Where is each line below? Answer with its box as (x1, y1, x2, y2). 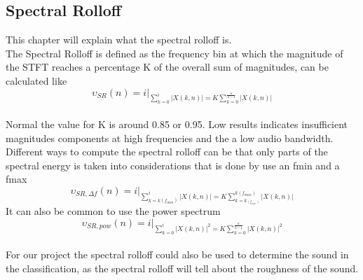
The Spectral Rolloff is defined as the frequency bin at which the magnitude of (6, 45, 343, 60)
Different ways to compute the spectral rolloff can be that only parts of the (6, 144, 328, 159)
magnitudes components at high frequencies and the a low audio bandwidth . (6, 130, 334, 145)
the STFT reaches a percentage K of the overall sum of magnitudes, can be (6, 59, 329, 74)
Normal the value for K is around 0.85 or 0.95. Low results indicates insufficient (6, 116, 348, 131)
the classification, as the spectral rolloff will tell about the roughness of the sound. (6, 260, 359, 275)
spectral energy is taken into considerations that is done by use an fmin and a (6, 157, 340, 172)
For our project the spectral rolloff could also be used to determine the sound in (6, 247, 349, 262)
